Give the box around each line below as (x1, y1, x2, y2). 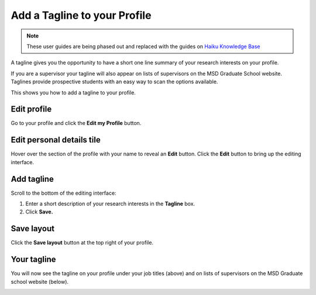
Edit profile (11, 104, 52, 114)
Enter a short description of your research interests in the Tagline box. (25, 200, 195, 207)
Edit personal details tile (11, 135, 101, 145)
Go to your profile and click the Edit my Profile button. (11, 120, 142, 127)
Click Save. (25, 208, 53, 215)
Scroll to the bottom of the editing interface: (11, 189, 116, 196)
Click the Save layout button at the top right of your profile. (11, 239, 154, 246)
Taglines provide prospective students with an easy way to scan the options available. (11, 78, 218, 85)
